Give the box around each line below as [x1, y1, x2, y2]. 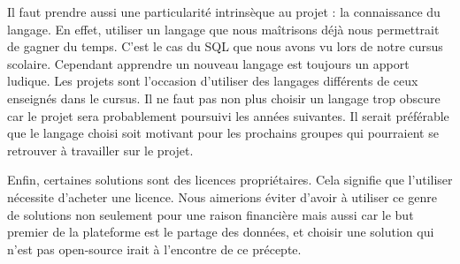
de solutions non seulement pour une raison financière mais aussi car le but [7, 205, 414, 223]
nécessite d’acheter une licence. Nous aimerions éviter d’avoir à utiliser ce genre [7, 187, 437, 206]
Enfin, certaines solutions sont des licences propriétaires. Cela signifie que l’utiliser [7, 170, 453, 189]
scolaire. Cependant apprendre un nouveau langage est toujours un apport [7, 54, 410, 72]
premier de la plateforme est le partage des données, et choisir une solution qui [7, 223, 434, 241]
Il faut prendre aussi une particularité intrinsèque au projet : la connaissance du [7, 3, 441, 20]
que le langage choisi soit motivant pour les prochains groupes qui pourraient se [7, 124, 439, 142]
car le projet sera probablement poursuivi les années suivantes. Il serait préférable [7, 106, 449, 124]
